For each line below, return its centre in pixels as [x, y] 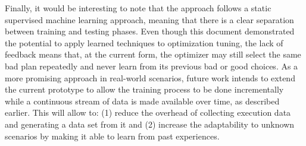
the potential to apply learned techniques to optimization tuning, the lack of [144, 42]
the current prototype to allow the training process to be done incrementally [144, 89]
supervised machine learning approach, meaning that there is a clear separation [149, 19]
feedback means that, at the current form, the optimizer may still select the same [153, 54]
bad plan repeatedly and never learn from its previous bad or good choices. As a [152, 66]
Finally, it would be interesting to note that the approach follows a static [138, 8]
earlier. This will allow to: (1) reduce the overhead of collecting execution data [148, 112]
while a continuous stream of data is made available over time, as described [142, 101]
